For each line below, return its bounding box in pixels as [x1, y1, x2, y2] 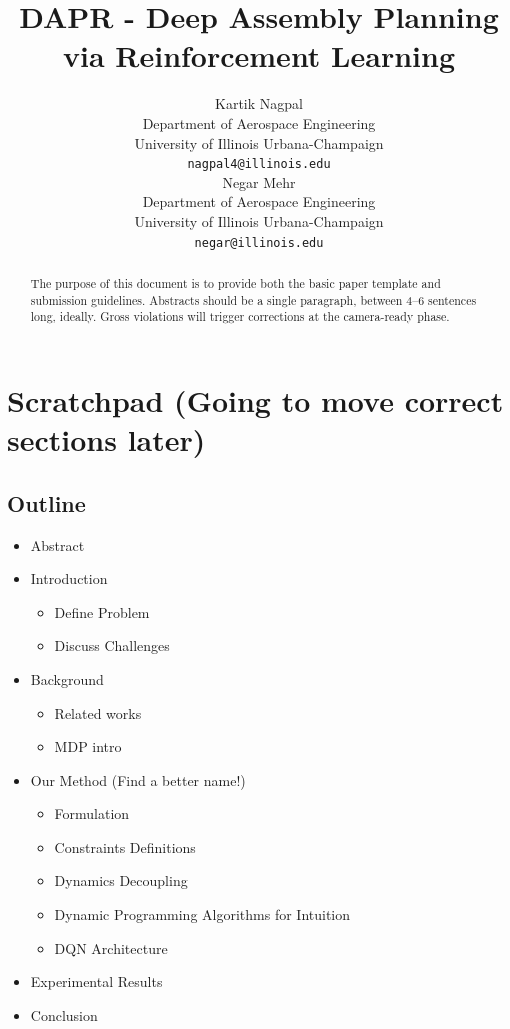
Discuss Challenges [54, 635, 170, 656]
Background [30, 668, 104, 689]
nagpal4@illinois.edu [187, 157, 331, 172]
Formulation [54, 803, 130, 824]
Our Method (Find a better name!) [30, 769, 246, 790]
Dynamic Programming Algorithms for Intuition [54, 904, 351, 925]
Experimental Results [30, 971, 163, 992]
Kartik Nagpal [215, 93, 303, 114]
